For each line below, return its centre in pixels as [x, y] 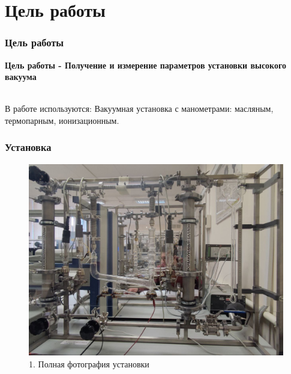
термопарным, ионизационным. [62, 120]
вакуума [21, 77]
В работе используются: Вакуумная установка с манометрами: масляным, [139, 109]
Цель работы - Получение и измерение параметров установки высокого [146, 65]
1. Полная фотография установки [89, 363]
